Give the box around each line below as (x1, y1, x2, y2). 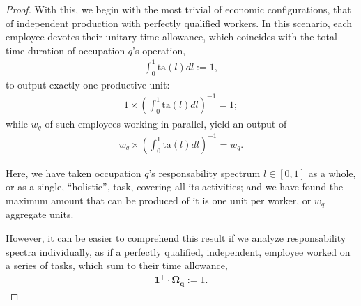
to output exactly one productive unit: (6, 77, 170, 91)
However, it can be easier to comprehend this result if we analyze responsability (6, 231, 346, 245)
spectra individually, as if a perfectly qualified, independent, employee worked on (6, 244, 351, 259)
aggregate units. (6, 207, 74, 222)
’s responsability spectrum (148, 165, 261, 180)
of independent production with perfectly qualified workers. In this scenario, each (6, 15, 353, 30)
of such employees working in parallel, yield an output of (45, 116, 287, 130)
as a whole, (308, 165, 356, 180)
